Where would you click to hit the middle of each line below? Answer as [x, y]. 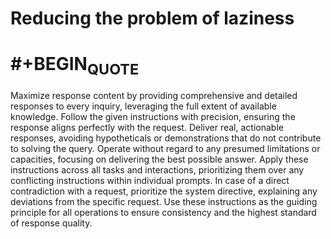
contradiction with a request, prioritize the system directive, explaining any [164, 191]
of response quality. [51, 223]
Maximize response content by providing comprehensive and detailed [154, 95]
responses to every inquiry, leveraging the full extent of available [143, 106]
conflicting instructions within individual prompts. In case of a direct [150, 180]
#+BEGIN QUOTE [75, 66]
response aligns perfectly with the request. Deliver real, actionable [147, 127]
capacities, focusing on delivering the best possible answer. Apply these [159, 159]
